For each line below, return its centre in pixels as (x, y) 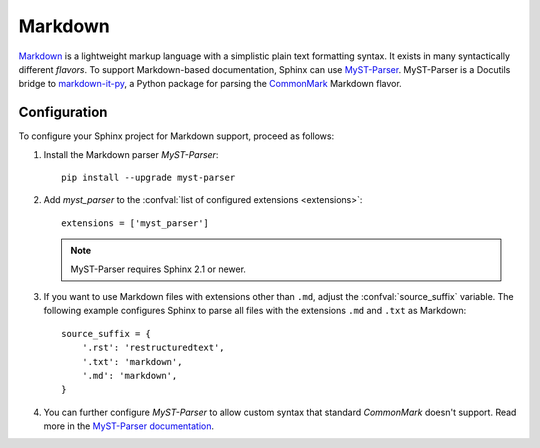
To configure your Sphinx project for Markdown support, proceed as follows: (176, 136)
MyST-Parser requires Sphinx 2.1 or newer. (158, 269)
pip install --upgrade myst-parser (148, 178)
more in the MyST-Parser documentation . (129, 426)
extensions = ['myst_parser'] (135, 223)
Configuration (63, 112)
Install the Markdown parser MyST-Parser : (131, 154)
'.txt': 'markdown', (132, 361)
